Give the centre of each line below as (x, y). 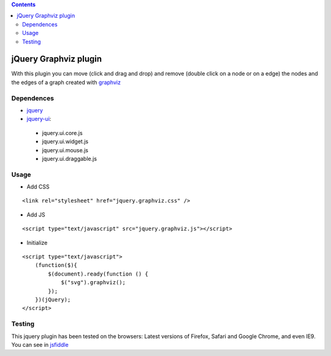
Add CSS (38, 187)
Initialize (37, 242)
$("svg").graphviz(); (93, 283)
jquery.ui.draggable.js (70, 158)
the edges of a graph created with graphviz (66, 82)
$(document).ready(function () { (98, 274)
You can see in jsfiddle (40, 344)
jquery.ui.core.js (62, 133)
